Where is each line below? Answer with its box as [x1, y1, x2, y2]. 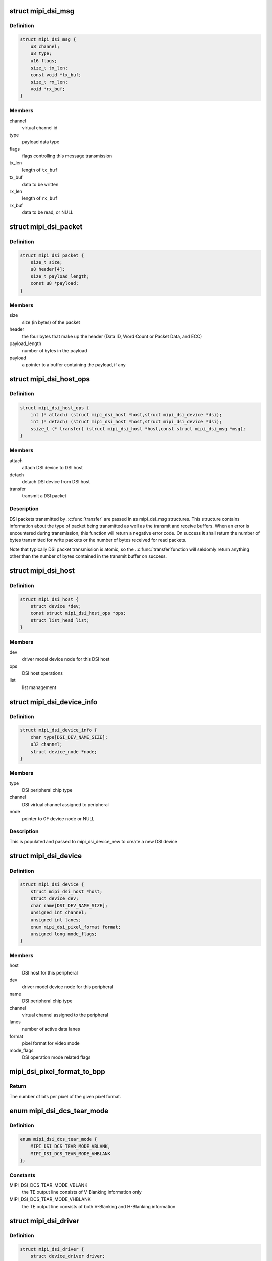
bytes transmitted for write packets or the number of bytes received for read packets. [9, 537, 187, 543]
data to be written [22, 181, 59, 187]
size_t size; [30, 260, 63, 265]
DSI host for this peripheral [22, 969, 78, 976]
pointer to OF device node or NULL [22, 815, 95, 822]
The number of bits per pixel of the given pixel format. [9, 1094, 121, 1100]
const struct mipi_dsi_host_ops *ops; [30, 610, 126, 616]
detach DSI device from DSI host [22, 479, 90, 485]
